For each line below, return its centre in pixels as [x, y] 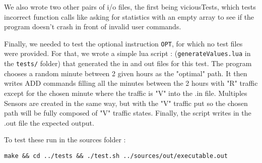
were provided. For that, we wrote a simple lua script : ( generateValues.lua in [127, 53]
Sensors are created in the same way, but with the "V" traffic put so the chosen [126, 103]
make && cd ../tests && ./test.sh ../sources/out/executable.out [116, 156]
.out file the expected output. [49, 122]
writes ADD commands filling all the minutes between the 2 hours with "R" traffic [131, 83]
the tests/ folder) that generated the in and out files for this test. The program [128, 63]
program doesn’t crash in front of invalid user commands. [93, 26]
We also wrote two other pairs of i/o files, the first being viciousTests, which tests [130, 7]
